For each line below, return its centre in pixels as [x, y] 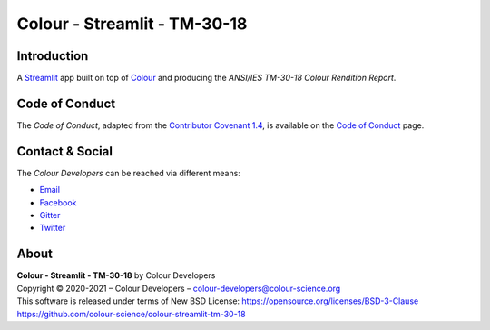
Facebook [58, 202]
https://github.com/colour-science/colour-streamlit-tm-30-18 [131, 314]
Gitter [50, 215]
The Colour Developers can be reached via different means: [128, 173]
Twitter [53, 228]
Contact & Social [65, 151]
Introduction [53, 56]
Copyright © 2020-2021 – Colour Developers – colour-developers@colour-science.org [179, 288]
